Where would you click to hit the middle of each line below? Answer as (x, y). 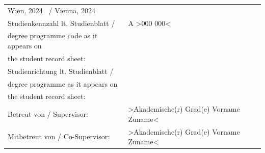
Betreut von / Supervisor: (48, 114)
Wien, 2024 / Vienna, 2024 (51, 10)
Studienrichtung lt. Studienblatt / (61, 71)
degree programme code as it (53, 35)
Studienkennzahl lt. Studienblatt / (61, 23)
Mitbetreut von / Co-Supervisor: (59, 136)
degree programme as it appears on (63, 83)
